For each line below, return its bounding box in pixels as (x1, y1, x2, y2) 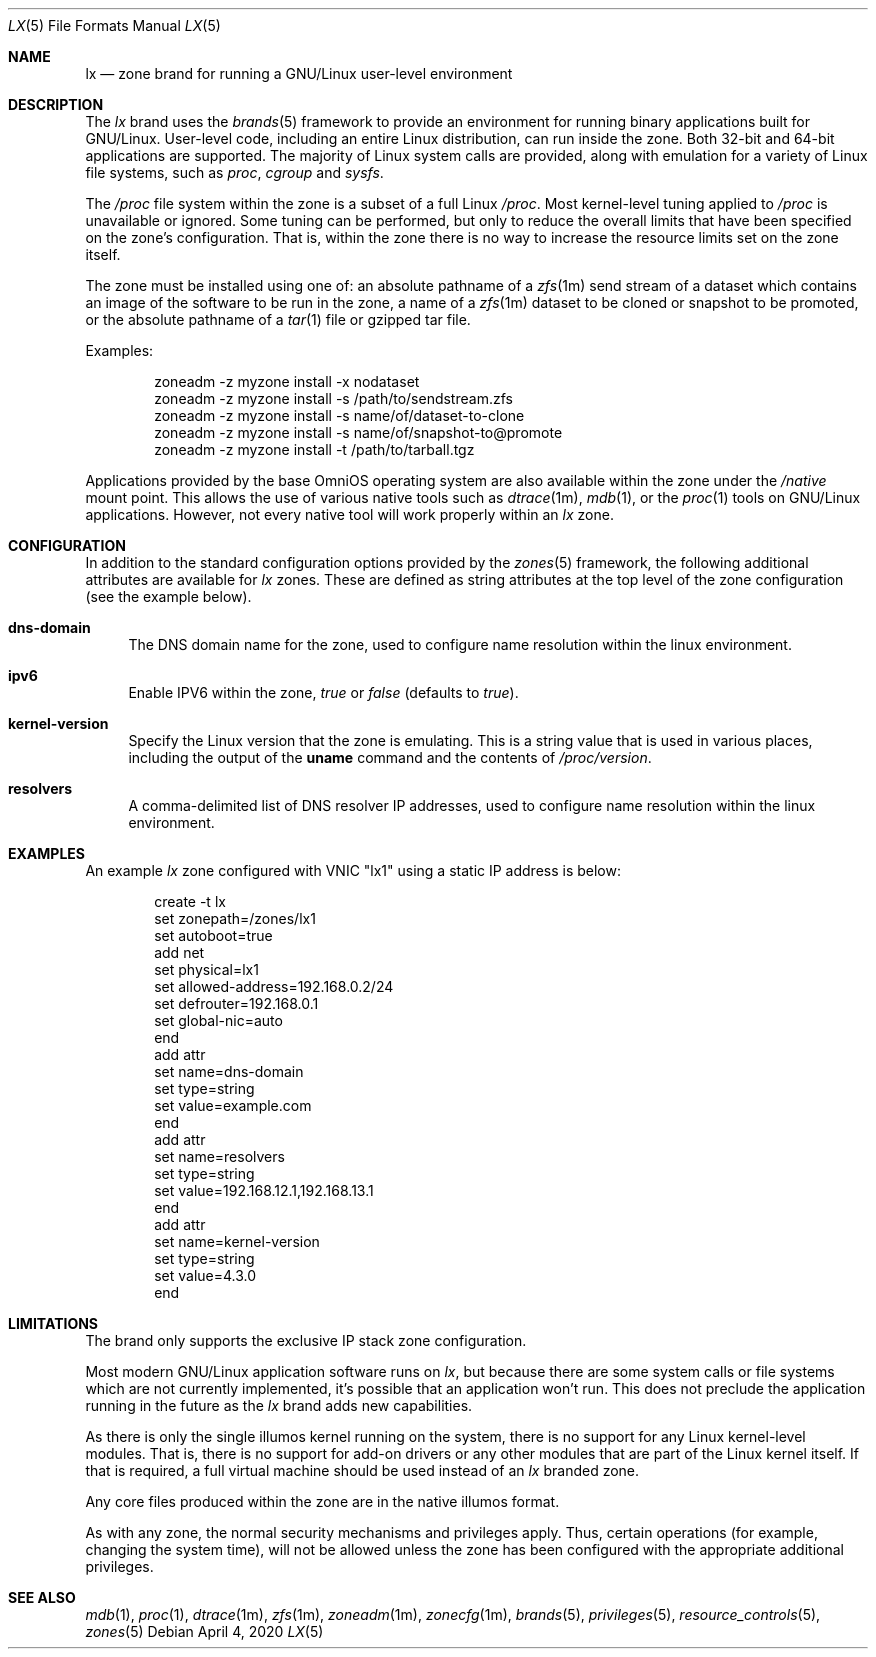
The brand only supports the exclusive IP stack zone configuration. (85, 1332, 527, 1349)
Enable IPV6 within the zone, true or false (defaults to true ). (128, 684, 519, 701)
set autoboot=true (154, 927, 273, 944)
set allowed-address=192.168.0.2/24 (154, 978, 394, 995)
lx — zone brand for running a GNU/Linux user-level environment (85, 65, 513, 82)
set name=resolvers (154, 1148, 285, 1165)
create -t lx (154, 893, 226, 910)
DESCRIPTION (8, 96, 104, 113)
